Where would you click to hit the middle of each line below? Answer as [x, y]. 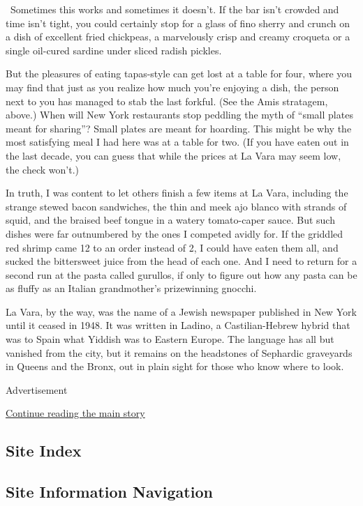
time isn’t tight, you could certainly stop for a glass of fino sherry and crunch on [178, 23]
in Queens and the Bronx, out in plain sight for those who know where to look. [175, 366]
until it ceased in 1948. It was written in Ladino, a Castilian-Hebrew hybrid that [178, 325]
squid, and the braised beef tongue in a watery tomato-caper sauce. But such [170, 220]
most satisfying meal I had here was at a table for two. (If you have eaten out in [177, 142]
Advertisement [37, 389]
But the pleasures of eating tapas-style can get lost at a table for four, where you [179, 74]
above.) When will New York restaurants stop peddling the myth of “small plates [179, 115]
